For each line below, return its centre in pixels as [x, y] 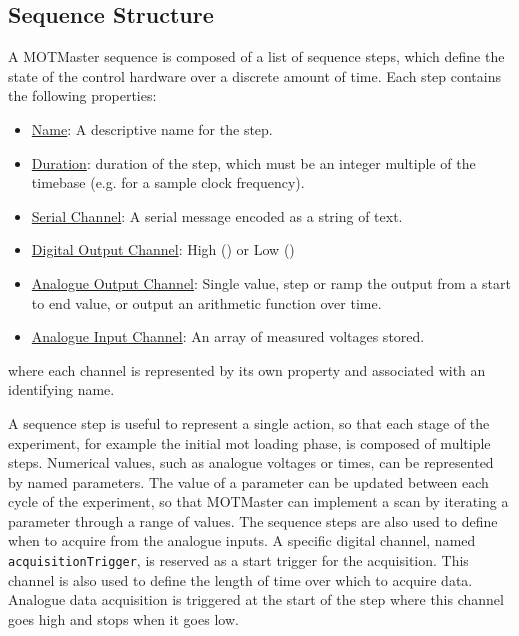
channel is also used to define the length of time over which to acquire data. [240, 579]
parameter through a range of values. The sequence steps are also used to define [253, 520]
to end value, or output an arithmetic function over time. [206, 302]
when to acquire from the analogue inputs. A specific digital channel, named [242, 540]
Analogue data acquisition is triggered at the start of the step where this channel [256, 599]
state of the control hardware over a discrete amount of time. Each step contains [254, 75]
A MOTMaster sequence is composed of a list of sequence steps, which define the [256, 56]
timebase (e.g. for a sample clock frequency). [168, 182]
